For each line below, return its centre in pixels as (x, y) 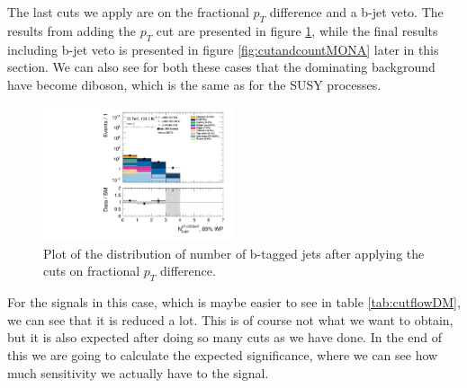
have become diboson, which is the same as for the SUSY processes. (194, 84)
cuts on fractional (92, 271)
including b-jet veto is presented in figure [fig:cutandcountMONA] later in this (223, 49)
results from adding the (72, 30)
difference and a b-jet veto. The (356, 12)
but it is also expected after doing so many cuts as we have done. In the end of (225, 337)
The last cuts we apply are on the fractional (128, 12)
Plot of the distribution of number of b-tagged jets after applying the (234, 253)
